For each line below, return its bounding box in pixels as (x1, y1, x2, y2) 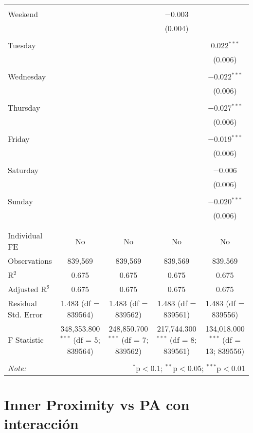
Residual (8, 297, 37, 309)
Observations (8, 255, 52, 266)
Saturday (8, 164, 39, 176)
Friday (8, 133, 30, 144)
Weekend (8, 8, 38, 20)
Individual (8, 230, 43, 241)
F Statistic (8, 334, 44, 345)
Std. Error (8, 309, 43, 320)
